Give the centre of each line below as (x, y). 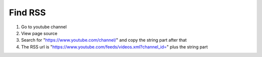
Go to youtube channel (44, 27)
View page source (39, 33)
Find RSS (27, 12)
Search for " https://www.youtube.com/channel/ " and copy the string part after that (104, 40)
